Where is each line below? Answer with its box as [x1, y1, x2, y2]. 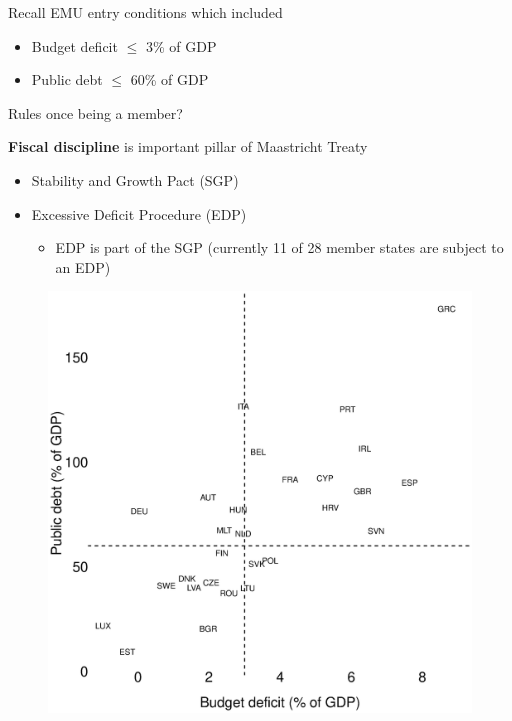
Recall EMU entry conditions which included [8, 2, 283, 22]
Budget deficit [31, 35, 118, 56]
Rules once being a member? [8, 102, 183, 123]
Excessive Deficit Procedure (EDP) [31, 203, 247, 224]
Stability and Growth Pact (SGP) [31, 169, 239, 190]
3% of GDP [145, 35, 217, 56]
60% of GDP [130, 69, 209, 90]
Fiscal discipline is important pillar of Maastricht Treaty [8, 136, 368, 157]
